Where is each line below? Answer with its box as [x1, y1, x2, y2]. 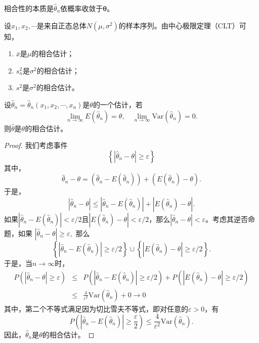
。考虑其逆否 [205, 213, 248, 224]
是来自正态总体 [36, 20, 87, 30]
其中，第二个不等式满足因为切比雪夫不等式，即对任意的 [4, 303, 188, 314]
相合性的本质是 [4, 3, 54, 13]
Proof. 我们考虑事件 [4, 140, 68, 150]
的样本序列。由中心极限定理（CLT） [118, 20, 239, 30]
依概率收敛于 [60, 3, 103, 13]
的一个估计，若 [93, 99, 143, 109]
